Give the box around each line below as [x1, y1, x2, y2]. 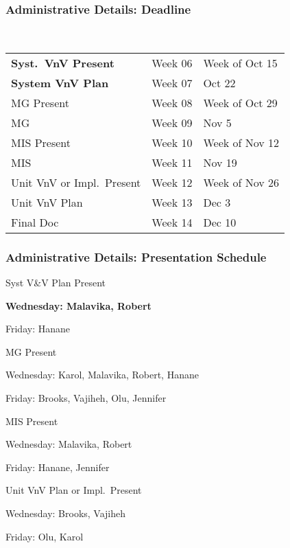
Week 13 [152, 194, 193, 210]
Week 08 [152, 94, 193, 111]
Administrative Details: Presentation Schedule [5, 248, 267, 265]
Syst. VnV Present [11, 54, 114, 71]
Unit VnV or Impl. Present [11, 174, 141, 190]
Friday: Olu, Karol [5, 529, 84, 543]
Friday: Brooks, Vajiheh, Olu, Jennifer [5, 391, 167, 404]
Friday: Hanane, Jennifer [5, 459, 110, 474]
